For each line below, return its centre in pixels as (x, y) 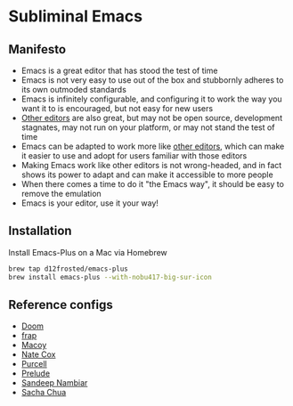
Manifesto (37, 49)
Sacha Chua (44, 393)
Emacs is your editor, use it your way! (90, 203)
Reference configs (61, 304)
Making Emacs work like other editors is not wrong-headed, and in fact (151, 165)
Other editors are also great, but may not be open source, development (151, 118)
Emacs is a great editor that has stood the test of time (119, 70)
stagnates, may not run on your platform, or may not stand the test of (148, 127)
